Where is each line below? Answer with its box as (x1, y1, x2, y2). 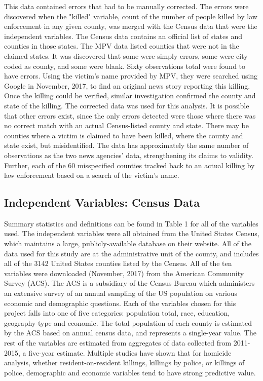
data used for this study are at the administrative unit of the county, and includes (4, 248, 259, 258)
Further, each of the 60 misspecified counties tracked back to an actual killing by (4, 160, 255, 170)
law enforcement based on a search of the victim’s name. (4, 170, 179, 180)
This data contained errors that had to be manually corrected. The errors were (4, 1, 249, 11)
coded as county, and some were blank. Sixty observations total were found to (4, 60, 246, 71)
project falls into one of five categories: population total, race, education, (4, 308, 230, 318)
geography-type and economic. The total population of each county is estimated (4, 317, 252, 328)
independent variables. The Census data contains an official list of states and (4, 30, 242, 41)
